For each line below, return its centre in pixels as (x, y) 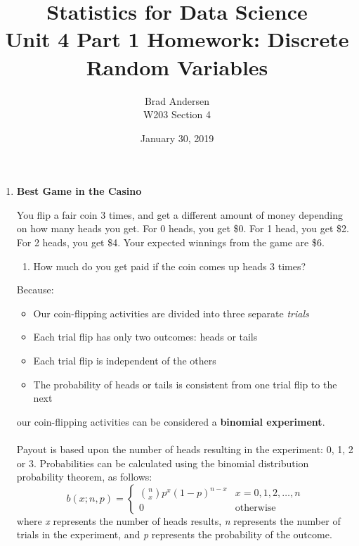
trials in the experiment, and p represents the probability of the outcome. (174, 534)
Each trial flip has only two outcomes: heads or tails (145, 337)
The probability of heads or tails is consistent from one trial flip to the (185, 384)
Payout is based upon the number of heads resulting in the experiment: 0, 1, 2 (185, 449)
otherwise (255, 508)
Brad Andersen (177, 100)
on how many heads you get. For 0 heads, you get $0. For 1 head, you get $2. (183, 228)
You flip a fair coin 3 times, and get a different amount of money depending (179, 214)
